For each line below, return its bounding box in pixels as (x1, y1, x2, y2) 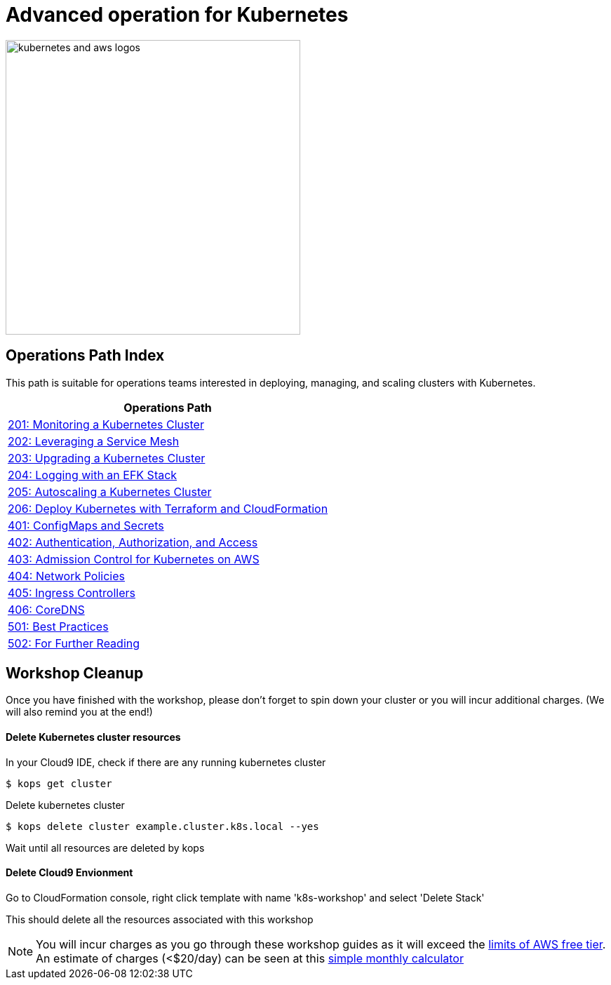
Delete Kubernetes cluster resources (6, 731, 181, 744)
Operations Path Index (6, 347, 165, 365)
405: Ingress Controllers (8, 585, 135, 600)
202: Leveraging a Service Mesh (8, 434, 180, 448)
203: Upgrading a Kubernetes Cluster (8, 450, 206, 465)
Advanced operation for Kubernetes (6, 3, 349, 27)
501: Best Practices (8, 619, 109, 634)
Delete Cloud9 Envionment (6, 866, 133, 879)
